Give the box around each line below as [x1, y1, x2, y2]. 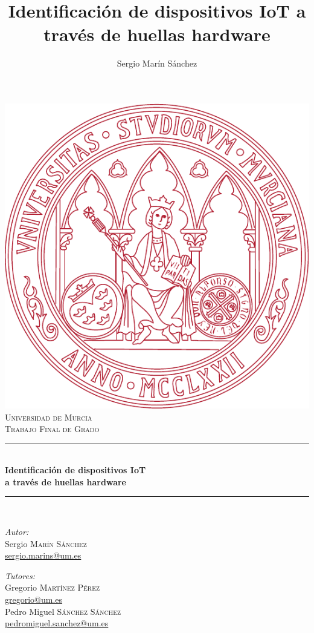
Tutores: [5, 569, 35, 582]
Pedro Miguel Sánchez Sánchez [5, 605, 121, 617]
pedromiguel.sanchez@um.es [5, 617, 109, 629]
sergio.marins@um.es [5, 549, 82, 562]
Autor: [5, 525, 29, 538]
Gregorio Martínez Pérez [5, 581, 100, 594]
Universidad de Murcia [5, 410, 92, 423]
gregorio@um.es [5, 593, 63, 606]
